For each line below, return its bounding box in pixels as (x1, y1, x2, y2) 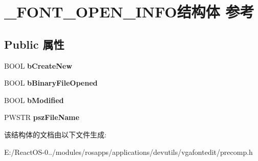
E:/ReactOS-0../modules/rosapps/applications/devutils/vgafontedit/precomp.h (4, 146, 253, 157)
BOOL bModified (4, 94, 64, 105)
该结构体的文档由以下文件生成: (4, 129, 106, 139)
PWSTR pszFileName (4, 112, 79, 123)
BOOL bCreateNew (4, 60, 72, 71)
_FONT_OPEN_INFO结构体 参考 (4, 1, 254, 22)
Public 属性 (4, 36, 64, 52)
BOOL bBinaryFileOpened (4, 77, 98, 88)
